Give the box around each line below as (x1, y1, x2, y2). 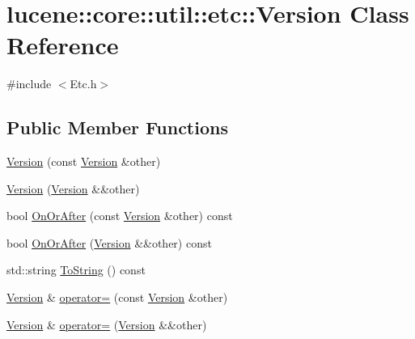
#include (6, 75, 52, 92)
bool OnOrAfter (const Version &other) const (6, 207, 233, 224)
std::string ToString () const (6, 261, 146, 278)
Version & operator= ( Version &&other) (6, 316, 207, 333)
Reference (6, 28, 119, 61)
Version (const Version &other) (6, 153, 161, 170)
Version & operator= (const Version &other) (6, 289, 228, 306)
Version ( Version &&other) (6, 180, 140, 197)
